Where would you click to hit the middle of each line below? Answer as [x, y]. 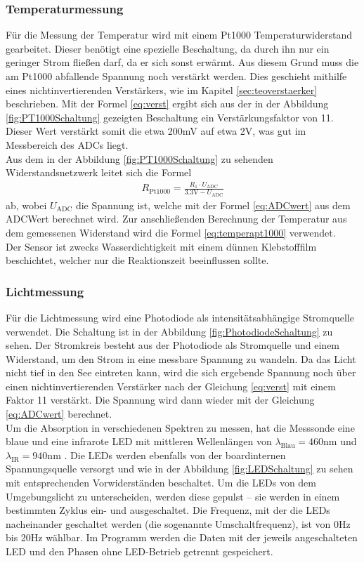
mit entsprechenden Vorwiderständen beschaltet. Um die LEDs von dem [161, 483]
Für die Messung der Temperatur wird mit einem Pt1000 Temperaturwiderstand [179, 35]
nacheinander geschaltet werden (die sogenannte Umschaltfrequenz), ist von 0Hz [178, 523]
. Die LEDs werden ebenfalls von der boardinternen [175, 455]
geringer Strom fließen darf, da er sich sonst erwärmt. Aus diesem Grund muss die [182, 62]
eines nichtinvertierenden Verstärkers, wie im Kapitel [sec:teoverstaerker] [162, 90]
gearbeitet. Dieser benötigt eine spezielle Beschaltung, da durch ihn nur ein [168, 48]
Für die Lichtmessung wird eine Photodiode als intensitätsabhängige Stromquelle [180, 317]
